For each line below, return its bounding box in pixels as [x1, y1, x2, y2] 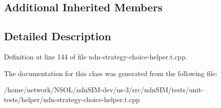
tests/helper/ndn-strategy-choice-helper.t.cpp [4, 94, 140, 104]
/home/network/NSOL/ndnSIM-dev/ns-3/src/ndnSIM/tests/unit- [4, 84, 204, 95]
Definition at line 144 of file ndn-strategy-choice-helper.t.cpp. [4, 51, 188, 61]
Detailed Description [4, 28, 111, 44]
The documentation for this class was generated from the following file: [4, 68, 218, 78]
